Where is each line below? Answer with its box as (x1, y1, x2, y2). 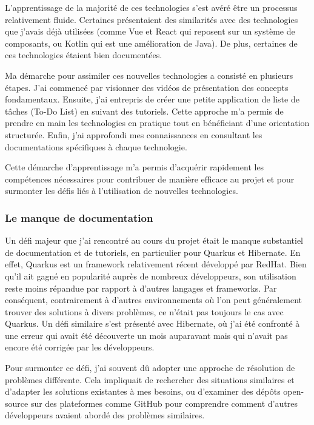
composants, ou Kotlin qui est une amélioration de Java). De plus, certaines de (5, 36, 298, 49)
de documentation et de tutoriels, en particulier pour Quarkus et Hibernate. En (5, 246, 301, 258)
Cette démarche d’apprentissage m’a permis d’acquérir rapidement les (5, 161, 264, 173)
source (5, 397, 28, 409)
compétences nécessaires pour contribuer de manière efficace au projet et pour (5, 172, 295, 185)
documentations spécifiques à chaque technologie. (5, 140, 187, 153)
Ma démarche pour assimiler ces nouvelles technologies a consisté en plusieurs (5, 69, 293, 81)
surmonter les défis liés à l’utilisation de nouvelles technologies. (5, 184, 238, 197)
